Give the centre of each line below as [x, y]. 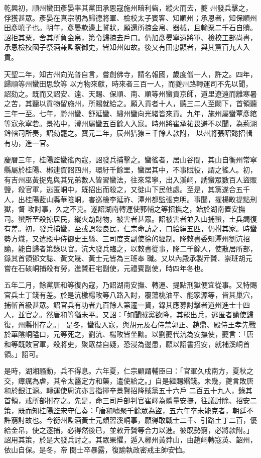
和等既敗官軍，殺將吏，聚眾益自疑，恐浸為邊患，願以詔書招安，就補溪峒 [123, 344]
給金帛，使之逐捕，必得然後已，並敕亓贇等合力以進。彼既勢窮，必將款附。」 [129, 430]
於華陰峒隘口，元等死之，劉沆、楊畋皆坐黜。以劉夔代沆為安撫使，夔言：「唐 [129, 334]
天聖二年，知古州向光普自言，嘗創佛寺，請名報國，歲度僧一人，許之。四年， [130, 74]
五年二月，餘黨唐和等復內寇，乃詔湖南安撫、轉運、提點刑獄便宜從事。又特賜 [130, 285]
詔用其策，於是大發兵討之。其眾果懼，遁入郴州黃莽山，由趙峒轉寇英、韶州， [130, 440]
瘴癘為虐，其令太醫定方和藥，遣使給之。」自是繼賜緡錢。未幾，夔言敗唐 [136, 380]
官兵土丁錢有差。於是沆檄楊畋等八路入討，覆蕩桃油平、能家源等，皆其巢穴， [130, 295]
